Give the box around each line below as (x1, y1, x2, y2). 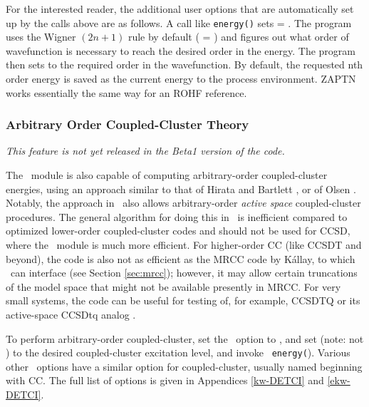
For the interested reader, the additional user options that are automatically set (6, 1, 354, 16)
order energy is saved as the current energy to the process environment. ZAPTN (6, 71, 356, 86)
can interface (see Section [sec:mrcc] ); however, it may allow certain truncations (10, 265, 358, 280)
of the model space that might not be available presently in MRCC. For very (6, 279, 341, 294)
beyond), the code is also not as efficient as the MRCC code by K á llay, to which (6, 251, 355, 266)
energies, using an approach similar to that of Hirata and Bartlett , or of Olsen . (6, 181, 356, 196)
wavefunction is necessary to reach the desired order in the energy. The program (6, 43, 355, 58)
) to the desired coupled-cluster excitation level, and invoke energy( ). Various (6, 345, 350, 360)
